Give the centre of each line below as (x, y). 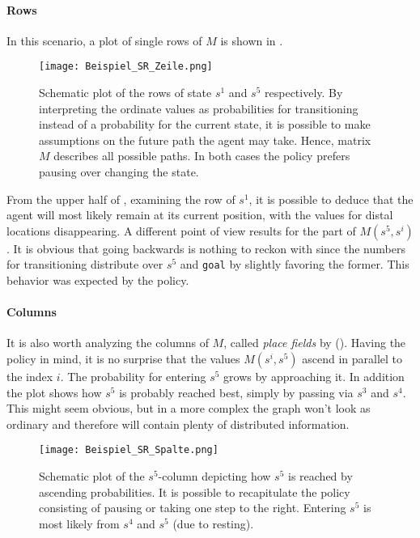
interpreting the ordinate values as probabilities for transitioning (199, 108)
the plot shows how (54, 392)
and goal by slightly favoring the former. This (295, 264)
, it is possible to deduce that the (331, 199)
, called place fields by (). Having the (315, 343)
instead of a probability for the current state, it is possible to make (205, 124)
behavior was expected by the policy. (98, 280)
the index (30, 377)
